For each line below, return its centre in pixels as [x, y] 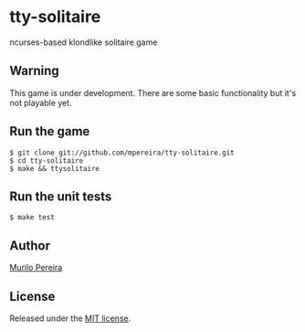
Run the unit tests [61, 196]
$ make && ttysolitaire [55, 168]
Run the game [50, 131]
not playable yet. [41, 102]
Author [30, 246]
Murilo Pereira [36, 268]
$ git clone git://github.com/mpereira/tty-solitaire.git [122, 153]
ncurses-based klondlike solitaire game [84, 42]
